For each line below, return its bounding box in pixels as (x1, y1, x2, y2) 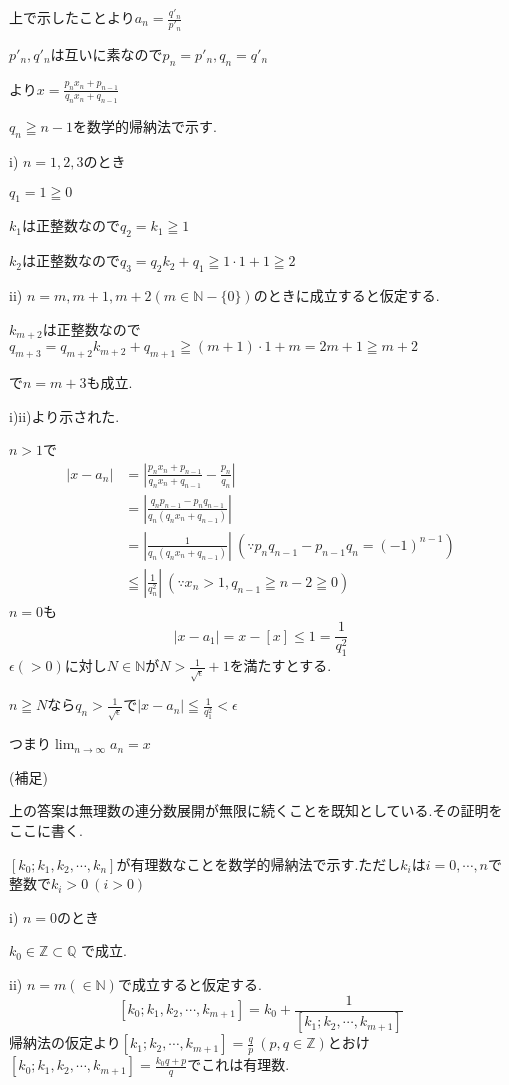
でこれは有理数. (187, 1054, 290, 1075)
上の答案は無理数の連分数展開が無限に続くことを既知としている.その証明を (9, 800, 503, 821)
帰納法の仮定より (9, 1032, 121, 1053)
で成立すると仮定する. (117, 973, 262, 994)
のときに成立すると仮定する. (253, 285, 440, 306)
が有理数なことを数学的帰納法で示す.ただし (116, 853, 401, 874)
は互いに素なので (50, 43, 163, 64)
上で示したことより (9, 7, 135, 27)
